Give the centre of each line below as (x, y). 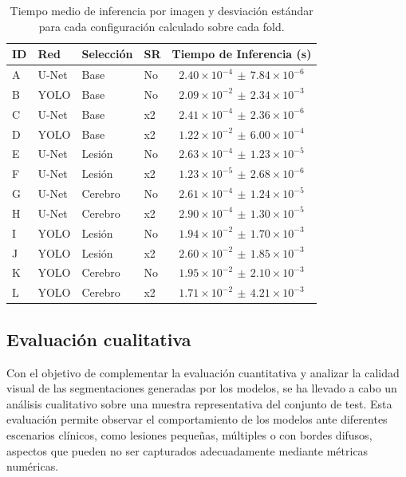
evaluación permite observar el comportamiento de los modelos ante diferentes (197, 419)
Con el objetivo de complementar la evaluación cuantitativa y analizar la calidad (203, 372)
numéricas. (33, 466)
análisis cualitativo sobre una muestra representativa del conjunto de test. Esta (199, 403)
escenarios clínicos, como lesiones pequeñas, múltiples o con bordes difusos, (189, 434)
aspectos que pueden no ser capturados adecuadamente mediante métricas (187, 450)
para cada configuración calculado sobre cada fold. (162, 26)
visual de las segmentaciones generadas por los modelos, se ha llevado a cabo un (202, 388)
